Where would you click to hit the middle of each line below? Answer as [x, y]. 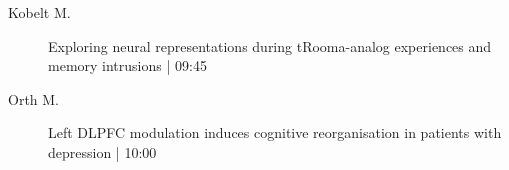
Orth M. [34, 98]
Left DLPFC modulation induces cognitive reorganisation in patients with [275, 132]
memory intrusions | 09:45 [127, 65]
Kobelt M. [39, 12]
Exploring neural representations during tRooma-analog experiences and [270, 45]
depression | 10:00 [102, 151]
